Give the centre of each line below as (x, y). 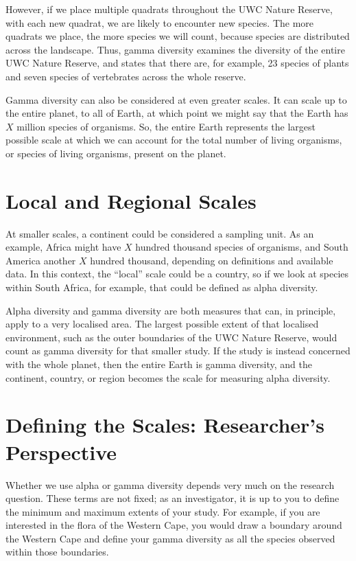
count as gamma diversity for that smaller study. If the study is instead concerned (178, 351)
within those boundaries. (57, 552)
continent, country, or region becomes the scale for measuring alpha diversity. (168, 377)
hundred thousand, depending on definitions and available (212, 260)
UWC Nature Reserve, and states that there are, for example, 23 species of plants (177, 63)
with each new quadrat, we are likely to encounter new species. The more (160, 22)
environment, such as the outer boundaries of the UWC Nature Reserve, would (171, 337)
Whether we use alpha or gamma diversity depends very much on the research (170, 484)
